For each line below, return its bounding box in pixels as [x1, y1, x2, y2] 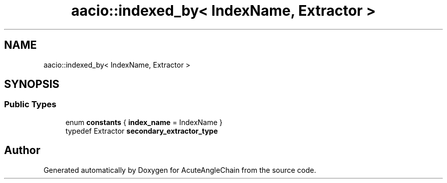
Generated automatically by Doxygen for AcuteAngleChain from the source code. [43, 165, 316, 174]
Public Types [4, 99, 57, 110]
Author [4, 144, 40, 157]
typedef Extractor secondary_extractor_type [65, 126, 218, 135]
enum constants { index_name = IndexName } [65, 117, 223, 127]
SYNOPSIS [4, 78, 60, 91]
